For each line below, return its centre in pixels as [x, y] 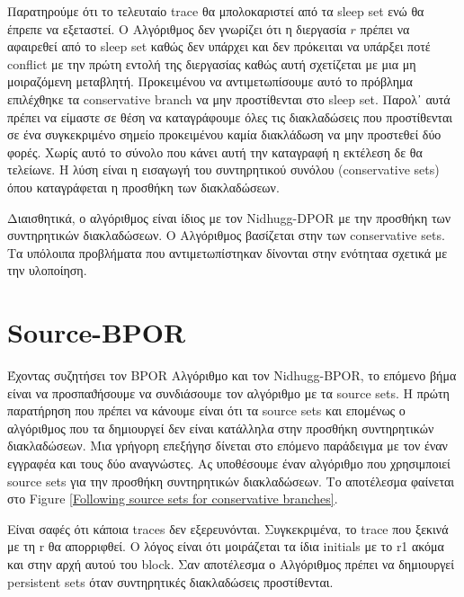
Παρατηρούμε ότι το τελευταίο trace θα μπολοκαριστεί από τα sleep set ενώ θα [216, 11]
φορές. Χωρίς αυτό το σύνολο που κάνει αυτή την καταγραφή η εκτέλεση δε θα [215, 151]
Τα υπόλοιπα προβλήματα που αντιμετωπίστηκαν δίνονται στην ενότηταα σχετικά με [228, 252]
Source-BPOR [97, 332]
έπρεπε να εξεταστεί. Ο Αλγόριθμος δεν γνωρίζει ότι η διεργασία [177, 28]
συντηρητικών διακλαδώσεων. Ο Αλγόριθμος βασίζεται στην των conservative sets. [226, 235]
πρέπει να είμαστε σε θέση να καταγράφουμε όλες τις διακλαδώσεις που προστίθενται [230, 116]
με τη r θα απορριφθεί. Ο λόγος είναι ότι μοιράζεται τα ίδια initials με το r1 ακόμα [226, 546]
